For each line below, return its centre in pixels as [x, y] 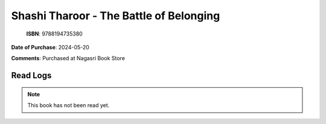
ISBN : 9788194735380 [54, 34]
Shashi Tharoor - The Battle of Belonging [116, 16]
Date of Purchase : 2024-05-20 [50, 47]
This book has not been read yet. [69, 105]
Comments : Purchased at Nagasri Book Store [68, 58]
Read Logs [31, 76]
